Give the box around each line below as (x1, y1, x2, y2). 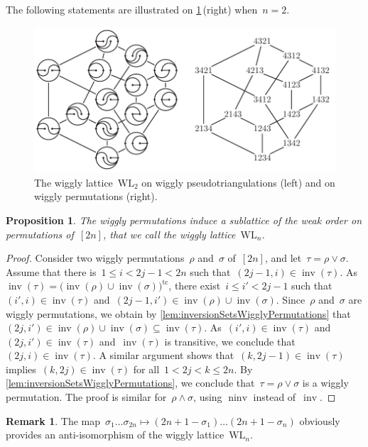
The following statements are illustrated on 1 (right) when (6, 2, 258, 16)
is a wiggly (302, 375, 349, 390)
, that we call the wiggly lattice (102, 226, 236, 241)
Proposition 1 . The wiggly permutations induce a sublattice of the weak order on (6, 212, 362, 227)
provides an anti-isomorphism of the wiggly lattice (6, 427, 224, 442)
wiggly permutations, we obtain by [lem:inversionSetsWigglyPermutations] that (6, 306, 351, 321)
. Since (276, 292, 305, 307)
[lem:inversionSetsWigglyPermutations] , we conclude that (6, 375, 255, 390)
